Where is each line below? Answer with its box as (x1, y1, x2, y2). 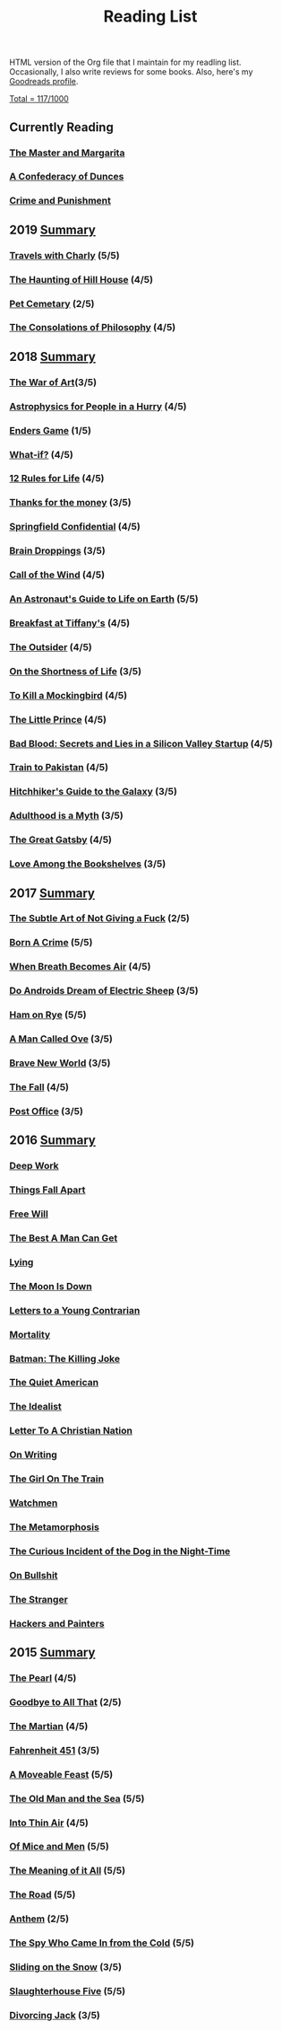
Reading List (103, 6, 198, 27)
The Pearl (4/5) (9, 1672, 77, 1684)
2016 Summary (9, 1133, 96, 1148)
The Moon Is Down (9, 1279, 92, 1292)
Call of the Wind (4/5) (9, 568, 106, 581)
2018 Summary (9, 348, 96, 365)
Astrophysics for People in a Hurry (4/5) (9, 400, 187, 412)
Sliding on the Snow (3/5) (9, 1961, 123, 1973)
